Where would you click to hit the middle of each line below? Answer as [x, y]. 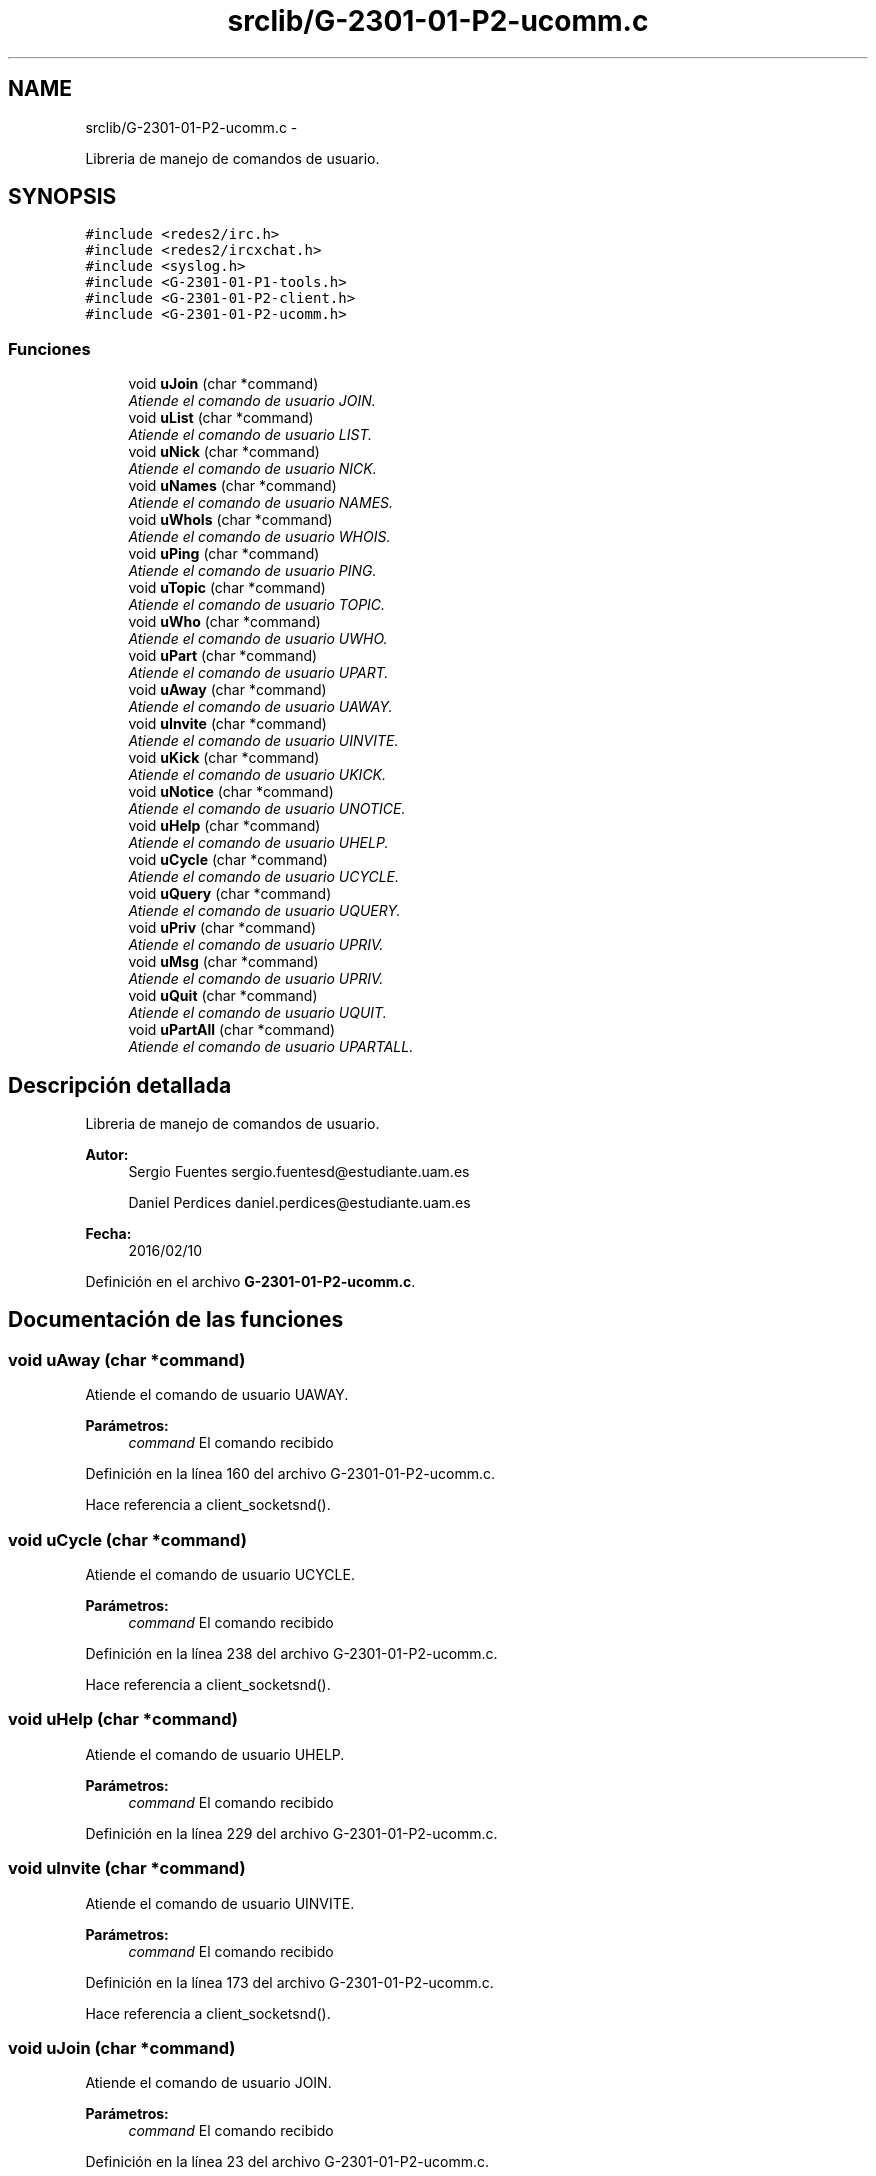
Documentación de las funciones [176, 1320]
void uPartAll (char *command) [232, 1030]
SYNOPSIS [62, 197]
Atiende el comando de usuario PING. [252, 571]
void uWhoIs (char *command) [230, 520]
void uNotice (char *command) [231, 792]
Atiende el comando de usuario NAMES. [261, 503]
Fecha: [108, 1234]
